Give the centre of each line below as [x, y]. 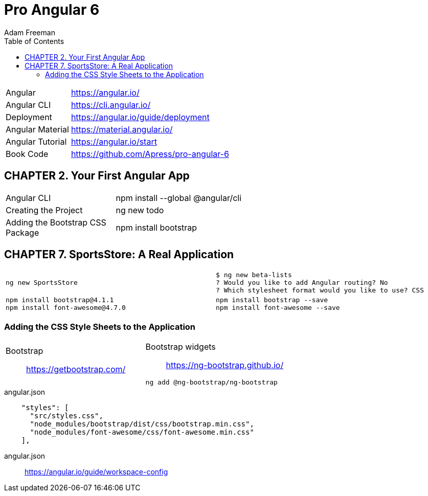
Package [22, 232]
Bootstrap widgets [181, 347]
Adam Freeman [30, 32]
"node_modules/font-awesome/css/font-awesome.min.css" [142, 432]
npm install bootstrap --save [272, 300]
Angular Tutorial [36, 141]
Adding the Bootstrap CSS [56, 222]
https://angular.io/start [114, 141]
